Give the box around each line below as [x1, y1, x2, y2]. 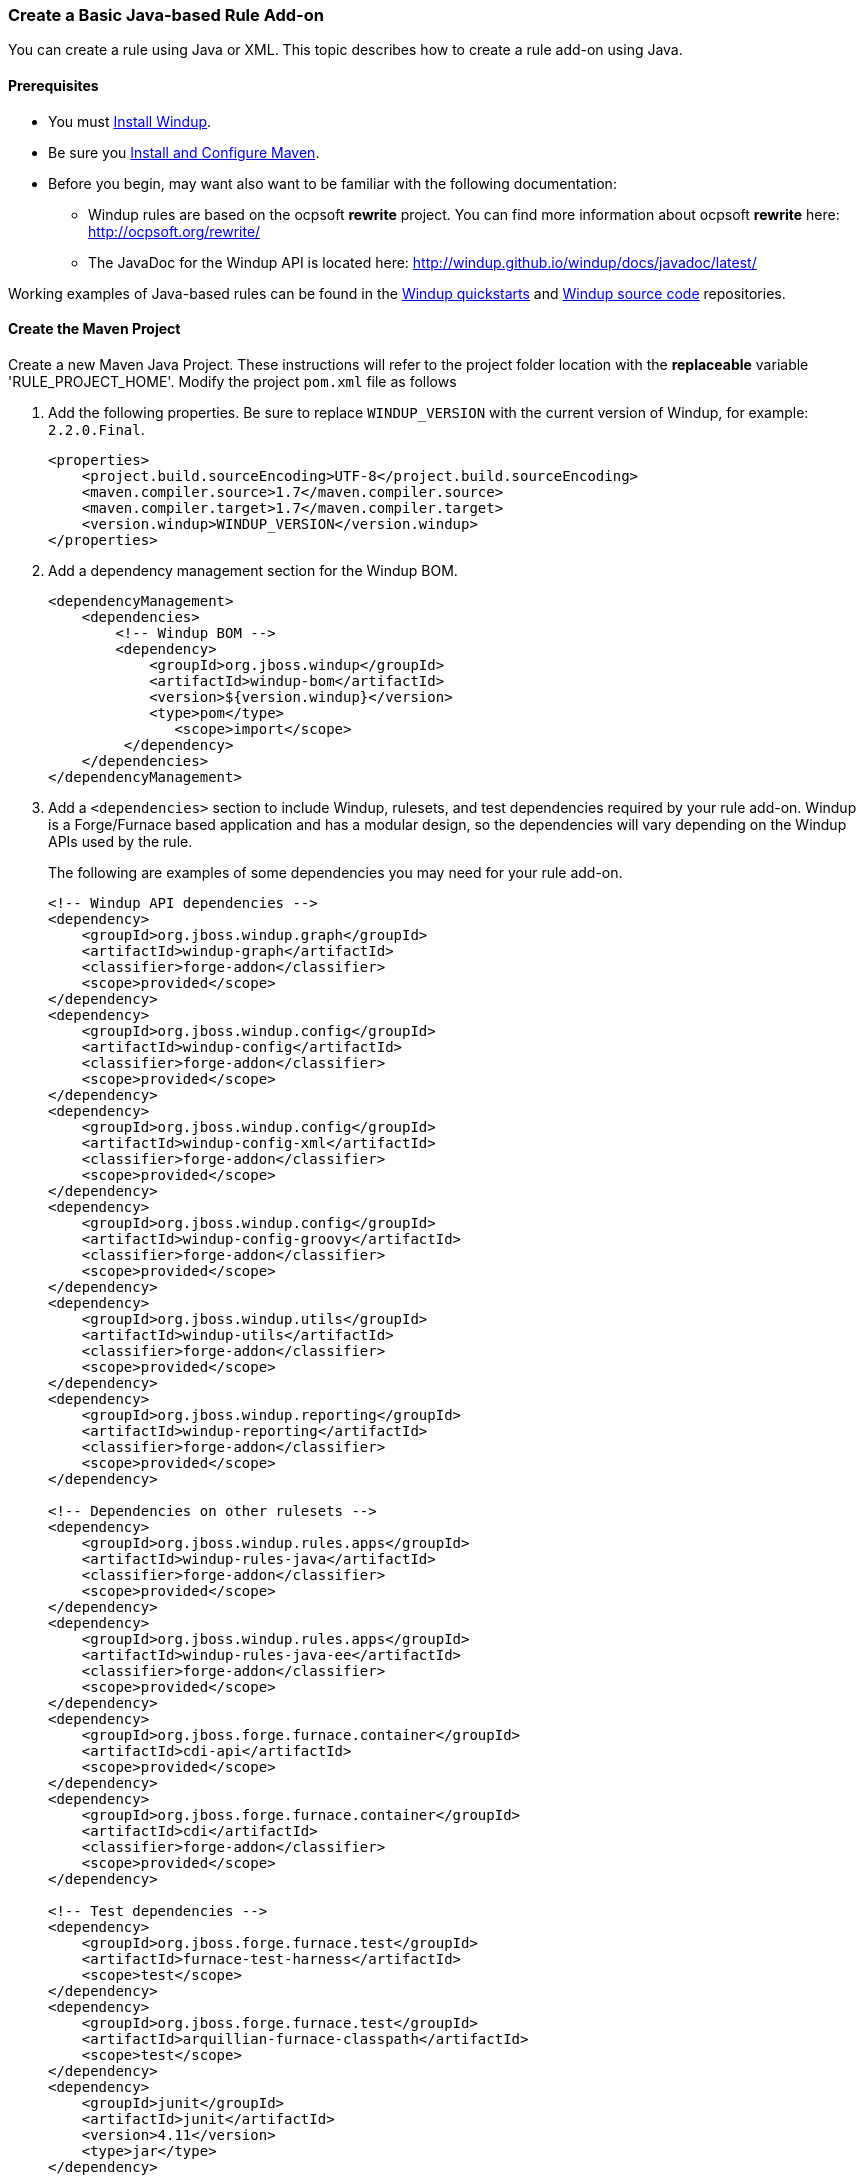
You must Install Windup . [48, 112, 212, 130]
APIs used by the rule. [48, 832, 193, 850]
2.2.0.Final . [48, 420, 145, 438]
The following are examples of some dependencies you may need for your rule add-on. [48, 863, 623, 881]
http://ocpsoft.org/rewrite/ [88, 222, 261, 240]
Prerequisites [8, 76, 99, 94]
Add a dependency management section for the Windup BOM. [48, 561, 458, 579]
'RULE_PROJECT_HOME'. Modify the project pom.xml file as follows [8, 372, 457, 390]
